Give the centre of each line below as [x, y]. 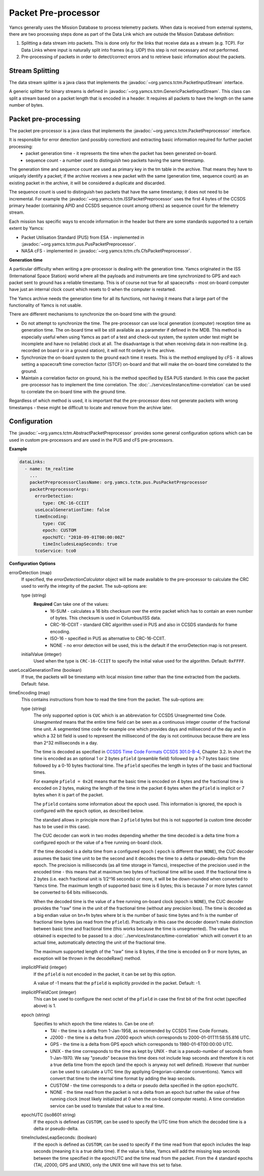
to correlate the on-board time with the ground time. [74, 392]
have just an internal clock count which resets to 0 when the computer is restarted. [92, 289]
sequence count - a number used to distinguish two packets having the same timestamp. [115, 160]
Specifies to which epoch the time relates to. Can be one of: [94, 1024]
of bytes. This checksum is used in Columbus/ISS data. [106, 618]
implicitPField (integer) [44, 967]
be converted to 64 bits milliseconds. [71, 892]
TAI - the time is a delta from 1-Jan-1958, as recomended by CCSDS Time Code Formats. [140, 1031]
